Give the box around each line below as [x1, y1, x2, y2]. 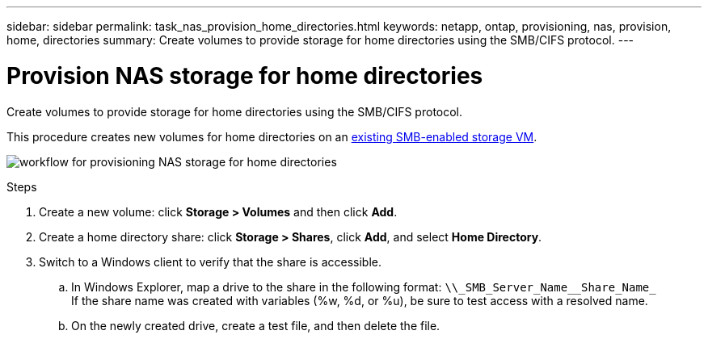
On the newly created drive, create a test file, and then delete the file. [71, 318, 440, 333]
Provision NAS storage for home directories [6, 61, 483, 90]
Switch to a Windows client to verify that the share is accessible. [39, 254, 381, 269]
